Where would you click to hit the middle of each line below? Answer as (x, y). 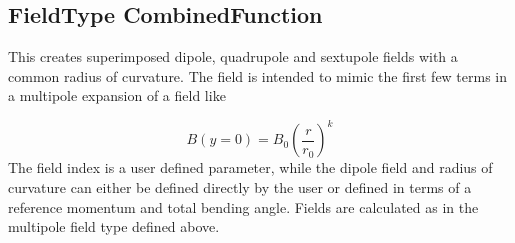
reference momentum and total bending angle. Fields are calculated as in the (243, 206)
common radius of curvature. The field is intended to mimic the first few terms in (258, 75)
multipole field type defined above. (114, 226)
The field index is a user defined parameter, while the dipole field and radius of (250, 167)
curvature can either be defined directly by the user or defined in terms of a (240, 187)
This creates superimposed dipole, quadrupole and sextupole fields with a (233, 56)
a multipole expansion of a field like (117, 95)
